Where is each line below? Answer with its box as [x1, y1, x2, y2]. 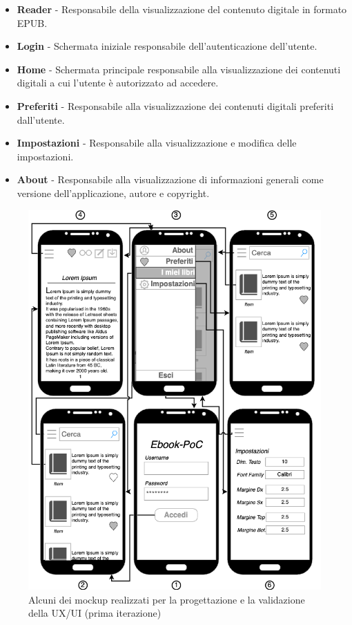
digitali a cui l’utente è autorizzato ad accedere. [17, 75, 219, 90]
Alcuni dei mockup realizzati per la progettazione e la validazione [28, 592, 305, 606]
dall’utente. [17, 112, 65, 127]
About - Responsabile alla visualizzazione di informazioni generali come [17, 172, 324, 187]
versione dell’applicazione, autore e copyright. [17, 185, 210, 200]
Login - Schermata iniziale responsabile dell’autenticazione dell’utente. [17, 39, 317, 53]
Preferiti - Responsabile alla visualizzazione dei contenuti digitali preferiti [17, 98, 334, 113]
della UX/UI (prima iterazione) [28, 606, 162, 620]
